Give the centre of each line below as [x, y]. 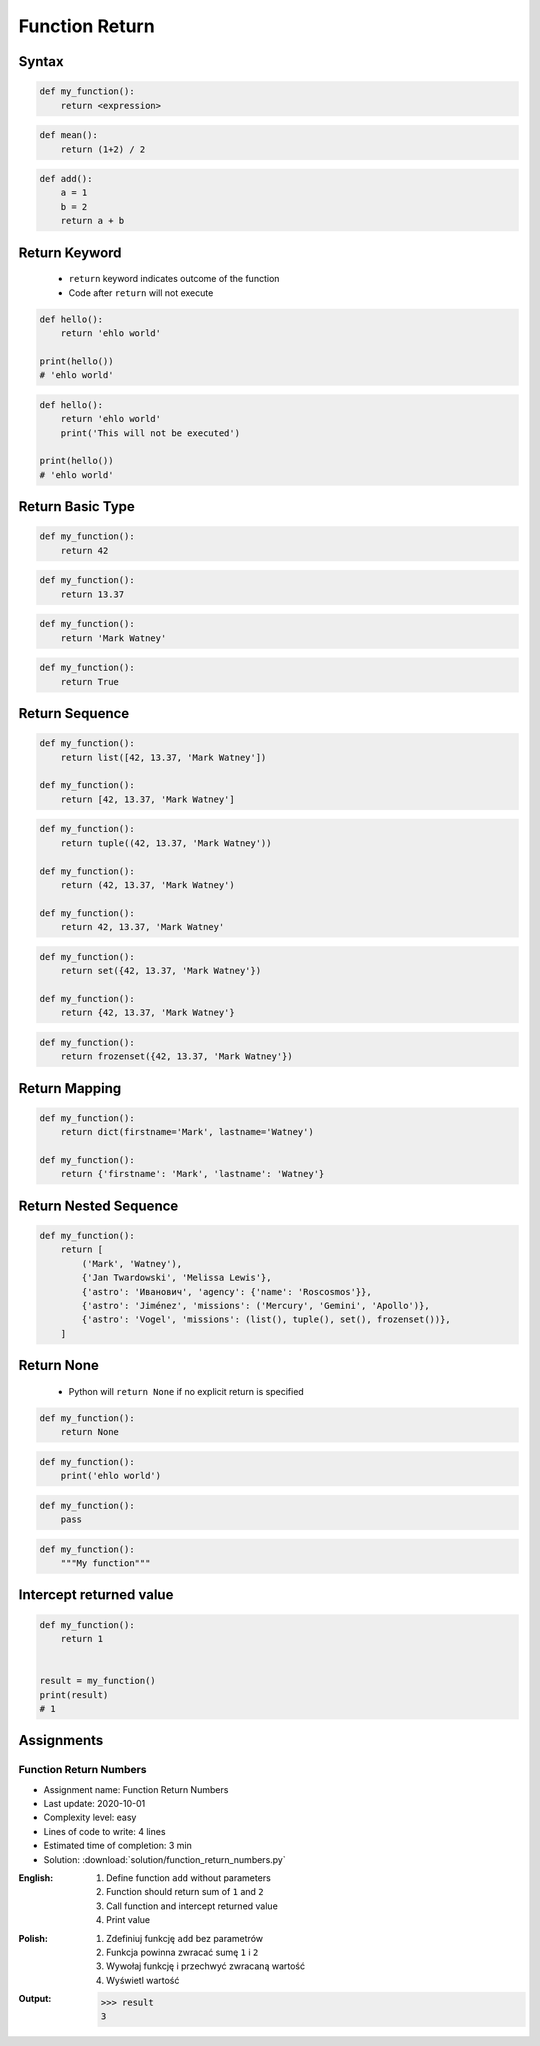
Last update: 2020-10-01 [94, 1804]
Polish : [33, 1938]
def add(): [66, 179]
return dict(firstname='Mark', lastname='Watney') [187, 1132]
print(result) [74, 1694]
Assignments [61, 1740]
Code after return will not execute [141, 292]
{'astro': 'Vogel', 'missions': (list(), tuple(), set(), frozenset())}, [266, 1319]
